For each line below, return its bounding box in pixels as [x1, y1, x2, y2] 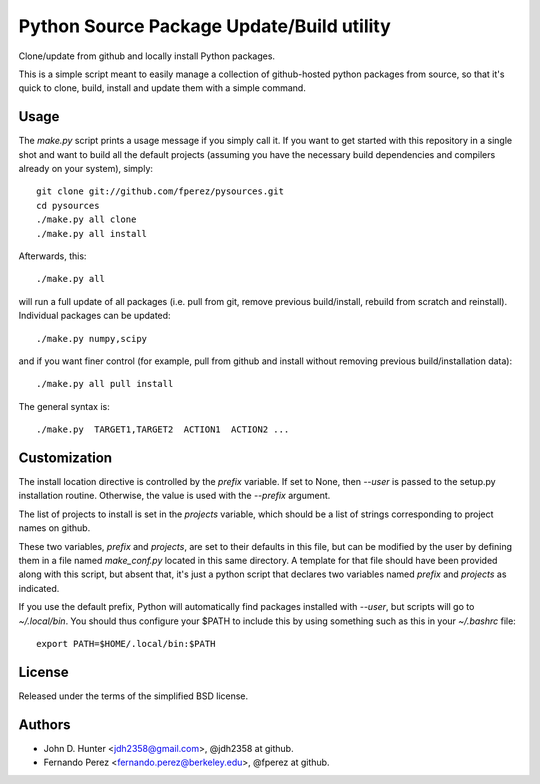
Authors [18, 716, 71, 733]
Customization [18, 449, 113, 466]
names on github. [18, 522, 91, 534]
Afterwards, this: [18, 250, 87, 262]
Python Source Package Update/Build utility [18, 15, 392, 37]
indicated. [18, 582, 60, 594]
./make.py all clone [36, 214, 137, 225]
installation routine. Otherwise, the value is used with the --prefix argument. [18, 490, 331, 502]
